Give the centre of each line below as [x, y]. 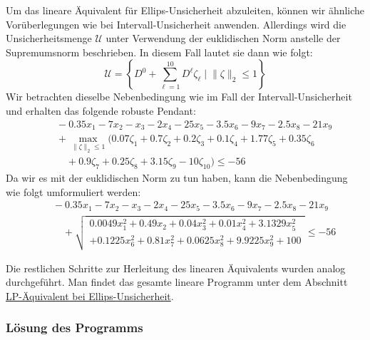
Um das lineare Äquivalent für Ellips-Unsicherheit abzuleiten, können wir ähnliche [185, 10]
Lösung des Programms [74, 328]
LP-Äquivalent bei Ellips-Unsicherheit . [90, 295]
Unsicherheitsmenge [49, 38]
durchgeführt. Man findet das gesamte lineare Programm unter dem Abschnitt [177, 282]
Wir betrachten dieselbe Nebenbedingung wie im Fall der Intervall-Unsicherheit [179, 97]
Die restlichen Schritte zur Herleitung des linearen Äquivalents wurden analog [176, 268]
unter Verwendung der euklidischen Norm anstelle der [223, 38]
